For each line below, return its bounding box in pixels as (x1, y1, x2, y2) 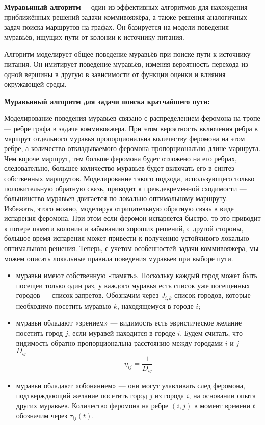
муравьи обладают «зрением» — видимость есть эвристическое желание (16, 317, 242, 328)
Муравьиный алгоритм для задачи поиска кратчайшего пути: (4, 95, 210, 106)
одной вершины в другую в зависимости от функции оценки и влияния (4, 68, 226, 79)
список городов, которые (174, 290, 251, 301)
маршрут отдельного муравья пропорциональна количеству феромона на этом (4, 133, 245, 143)
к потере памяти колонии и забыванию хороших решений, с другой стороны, (4, 222, 244, 233)
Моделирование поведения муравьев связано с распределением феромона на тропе (4, 113, 260, 123)
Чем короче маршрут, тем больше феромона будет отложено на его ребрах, (4, 153, 237, 163)
